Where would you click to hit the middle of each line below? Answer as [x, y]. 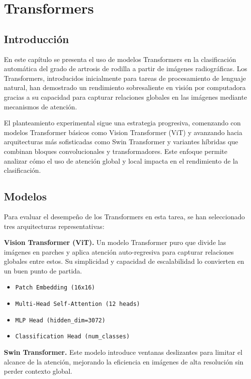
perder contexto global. [38, 371]
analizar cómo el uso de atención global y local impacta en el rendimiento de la [121, 160]
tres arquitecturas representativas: [54, 226]
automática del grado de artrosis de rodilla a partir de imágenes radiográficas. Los [125, 68]
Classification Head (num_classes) [73, 337]
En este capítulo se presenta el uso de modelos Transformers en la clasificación [120, 59]
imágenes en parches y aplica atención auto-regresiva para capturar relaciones [119, 251]
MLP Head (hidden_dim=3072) [60, 320]
